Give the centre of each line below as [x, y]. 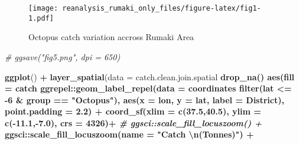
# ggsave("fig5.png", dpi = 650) [63, 56]
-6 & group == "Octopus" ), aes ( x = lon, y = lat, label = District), [144, 99]
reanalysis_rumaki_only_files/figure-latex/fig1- [162, 8]
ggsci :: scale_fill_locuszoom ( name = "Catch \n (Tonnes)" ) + [129, 134]
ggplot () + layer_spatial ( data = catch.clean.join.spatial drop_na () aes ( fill [150, 76]
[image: [43, 8]
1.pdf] [41, 18]
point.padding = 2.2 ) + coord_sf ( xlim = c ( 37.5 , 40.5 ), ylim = [133, 111]
